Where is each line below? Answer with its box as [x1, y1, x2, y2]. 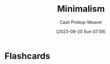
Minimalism [57, 3, 105, 14]
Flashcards [4, 51, 50, 61]
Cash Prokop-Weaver [59, 19, 103, 25]
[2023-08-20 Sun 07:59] [56, 28, 106, 34]
